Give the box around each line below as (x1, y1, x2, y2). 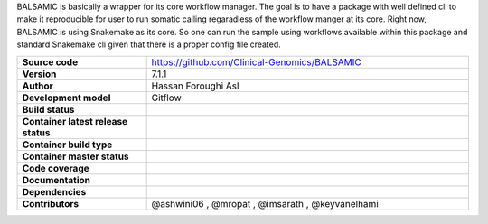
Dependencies (22, 185, 87, 198)
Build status (22, 103, 75, 116)
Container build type (22, 138, 113, 151)
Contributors (22, 197, 80, 210)
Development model (22, 91, 111, 104)
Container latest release (22, 115, 128, 127)
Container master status (22, 150, 130, 163)
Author (22, 79, 53, 92)
